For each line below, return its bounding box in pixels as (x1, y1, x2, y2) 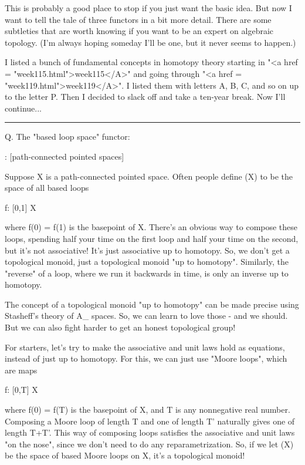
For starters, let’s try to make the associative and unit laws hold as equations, (5, 341, 285, 353)
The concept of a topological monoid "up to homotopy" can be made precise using (5, 298, 299, 310)
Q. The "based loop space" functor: (5, 130, 130, 143)
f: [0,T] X (5, 383, 38, 396)
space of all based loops (5, 181, 89, 194)
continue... (5, 102, 42, 114)
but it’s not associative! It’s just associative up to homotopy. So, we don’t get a (5, 244, 290, 256)
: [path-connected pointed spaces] (5, 150, 124, 162)
